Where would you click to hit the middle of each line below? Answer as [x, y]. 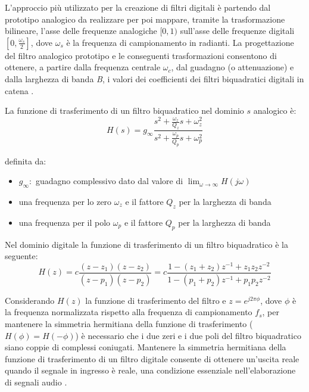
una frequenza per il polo [65, 222]
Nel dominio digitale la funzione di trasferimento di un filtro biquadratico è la [146, 244]
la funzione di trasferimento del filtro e [156, 300]
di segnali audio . [36, 382]
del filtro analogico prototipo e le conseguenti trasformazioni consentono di [141, 55]
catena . [19, 90]
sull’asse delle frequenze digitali [237, 31]
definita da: [26, 161]
